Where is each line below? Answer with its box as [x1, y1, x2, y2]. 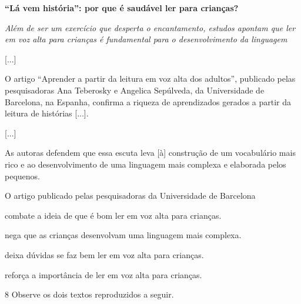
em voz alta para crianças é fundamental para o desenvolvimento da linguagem [5, 33, 287, 45]
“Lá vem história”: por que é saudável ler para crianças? [5, 2, 239, 14]
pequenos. [5, 169, 40, 182]
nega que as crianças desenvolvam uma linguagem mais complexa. [5, 229, 242, 241]
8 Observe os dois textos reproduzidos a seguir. [5, 288, 174, 300]
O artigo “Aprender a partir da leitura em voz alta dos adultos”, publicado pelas [5, 72, 296, 85]
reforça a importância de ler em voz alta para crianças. [5, 268, 202, 280]
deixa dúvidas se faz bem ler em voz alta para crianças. [5, 248, 204, 260]
